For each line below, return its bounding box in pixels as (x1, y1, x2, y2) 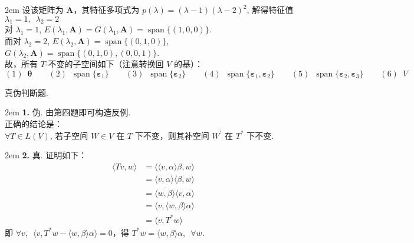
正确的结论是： (5, 117, 63, 129)
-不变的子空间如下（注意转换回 (45, 58, 164, 70)
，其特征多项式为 (73, 4, 140, 15)
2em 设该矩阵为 (5, 4, 64, 15)
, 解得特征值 (247, 4, 294, 15)
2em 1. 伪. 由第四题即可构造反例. (5, 106, 131, 118)
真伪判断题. (5, 86, 48, 98)
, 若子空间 (50, 129, 88, 141)
